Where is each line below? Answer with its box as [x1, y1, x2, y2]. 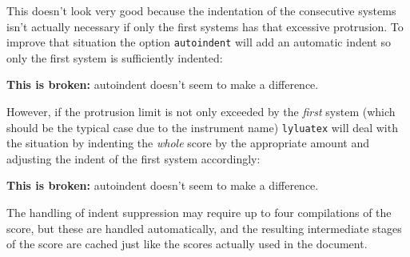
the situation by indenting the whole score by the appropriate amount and [6, 135, 369, 151]
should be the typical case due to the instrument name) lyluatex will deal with [6, 118, 398, 135]
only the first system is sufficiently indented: [6, 49, 223, 66]
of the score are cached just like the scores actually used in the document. [6, 235, 368, 252]
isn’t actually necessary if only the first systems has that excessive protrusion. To [6, 18, 404, 34]
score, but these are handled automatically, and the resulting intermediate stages [6, 219, 402, 236]
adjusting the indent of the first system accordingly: [6, 150, 261, 167]
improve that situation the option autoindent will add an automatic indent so [6, 34, 391, 50]
